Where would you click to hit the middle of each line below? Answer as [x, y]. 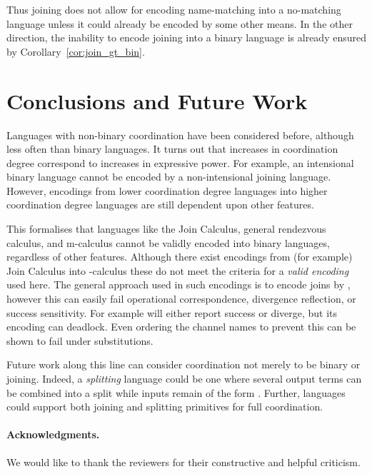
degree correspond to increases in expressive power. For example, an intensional [180, 162]
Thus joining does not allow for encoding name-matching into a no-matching [174, 9]
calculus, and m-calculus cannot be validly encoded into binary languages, [168, 242]
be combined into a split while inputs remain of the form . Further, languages [176, 392]
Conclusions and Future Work [157, 100]
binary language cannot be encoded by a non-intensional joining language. [169, 177]
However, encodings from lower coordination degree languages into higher [167, 190]
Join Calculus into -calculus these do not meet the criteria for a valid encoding [178, 270]
